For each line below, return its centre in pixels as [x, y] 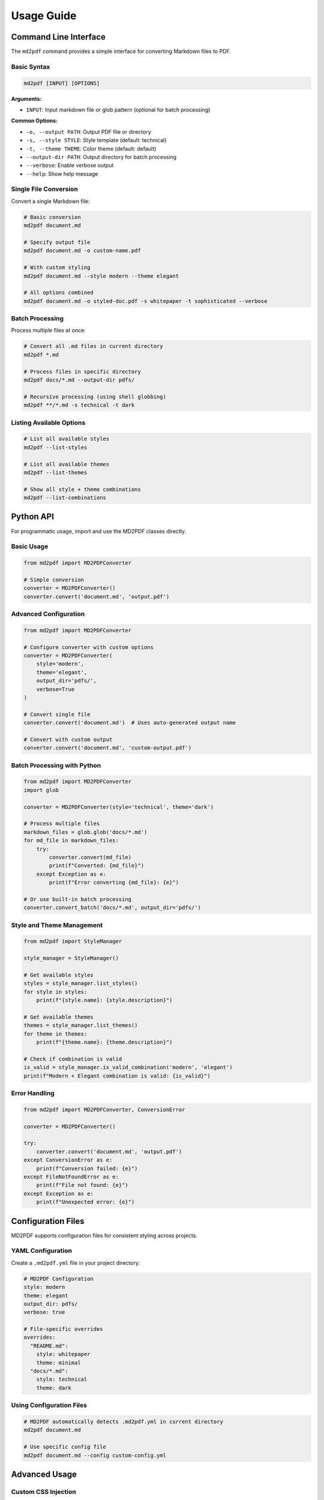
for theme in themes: [55, 1034]
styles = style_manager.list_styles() [81, 983]
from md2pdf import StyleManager [73, 941]
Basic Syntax [31, 67]
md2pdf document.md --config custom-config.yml [95, 1455]
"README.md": [49, 1346]
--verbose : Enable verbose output [70, 166]
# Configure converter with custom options [89, 647]
